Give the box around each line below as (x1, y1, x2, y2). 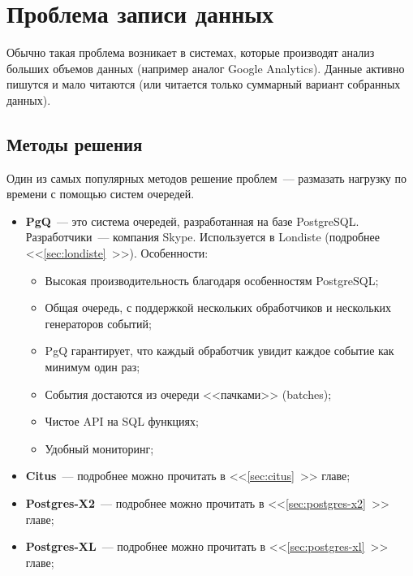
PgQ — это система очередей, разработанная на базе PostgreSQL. (25, 212, 359, 229)
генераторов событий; (45, 314, 152, 331)
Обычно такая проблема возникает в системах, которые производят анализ (6, 44, 375, 61)
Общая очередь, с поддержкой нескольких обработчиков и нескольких (45, 299, 392, 316)
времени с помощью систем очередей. (6, 185, 195, 202)
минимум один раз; (45, 358, 140, 375)
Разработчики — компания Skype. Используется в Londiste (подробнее (25, 228, 380, 245)
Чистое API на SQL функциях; (45, 413, 199, 430)
